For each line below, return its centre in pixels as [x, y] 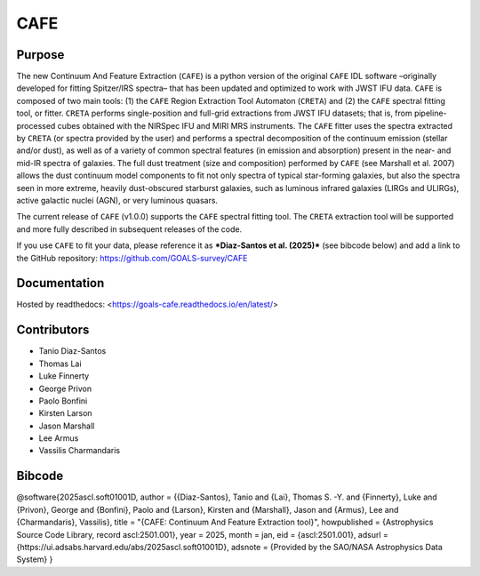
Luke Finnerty [64, 376]
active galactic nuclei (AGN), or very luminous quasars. [117, 200]
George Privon [65, 388]
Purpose [40, 55]
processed [36, 125]
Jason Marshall [67, 426]
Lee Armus [59, 438]
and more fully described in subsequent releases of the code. [129, 229]
